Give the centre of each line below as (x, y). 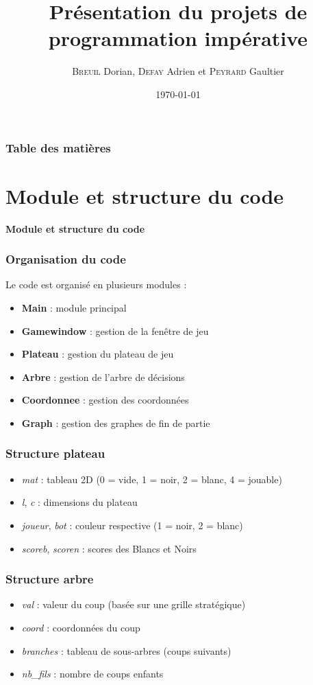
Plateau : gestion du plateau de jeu (98, 354)
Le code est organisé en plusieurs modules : (96, 285)
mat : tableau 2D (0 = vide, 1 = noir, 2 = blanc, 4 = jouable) (152, 479)
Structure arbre (50, 579)
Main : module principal (74, 307)
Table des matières (58, 147)
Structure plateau (55, 453)
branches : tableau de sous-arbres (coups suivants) (126, 650)
